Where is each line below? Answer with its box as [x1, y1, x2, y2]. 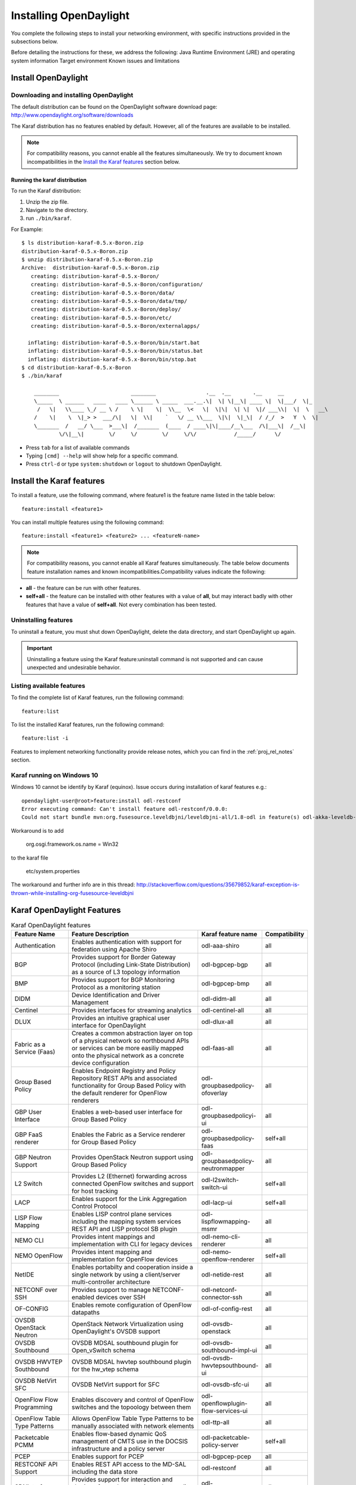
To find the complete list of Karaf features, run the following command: [11, 694, 185, 701]
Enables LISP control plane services [71, 1210, 172, 1218]
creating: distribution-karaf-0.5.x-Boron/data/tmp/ [30, 298, 187, 304]
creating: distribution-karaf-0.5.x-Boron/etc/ [30, 314, 172, 321]
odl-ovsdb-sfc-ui [201, 1380, 249, 1389]
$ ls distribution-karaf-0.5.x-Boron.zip [21, 239, 144, 247]
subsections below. [11, 37, 59, 45]
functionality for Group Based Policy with [71, 1082, 186, 1090]
